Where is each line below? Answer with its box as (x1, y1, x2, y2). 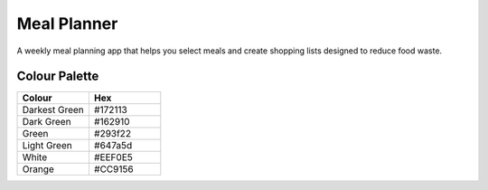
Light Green (22, 139, 72, 152)
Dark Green (22, 116, 71, 128)
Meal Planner (16, 14, 118, 33)
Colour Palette (16, 69, 99, 84)
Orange (22, 163, 54, 176)
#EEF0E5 (93, 151, 133, 164)
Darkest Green (22, 104, 85, 117)
